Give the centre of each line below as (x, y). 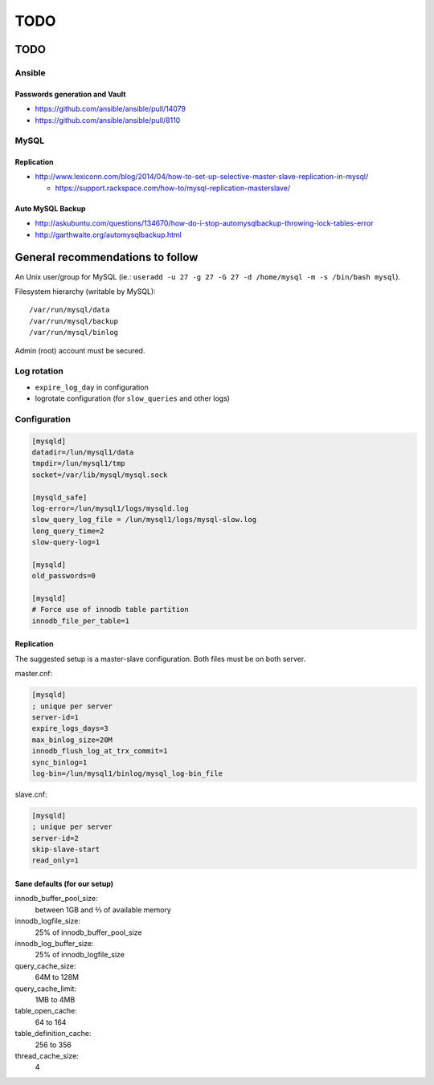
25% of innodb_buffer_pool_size (88, 932)
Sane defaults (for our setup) (64, 884)
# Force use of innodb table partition (110, 610)
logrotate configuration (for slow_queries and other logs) (133, 398)
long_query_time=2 (68, 531)
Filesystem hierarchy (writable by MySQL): (85, 291)
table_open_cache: (46, 1011)
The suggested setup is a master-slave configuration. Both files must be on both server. (160, 659)
